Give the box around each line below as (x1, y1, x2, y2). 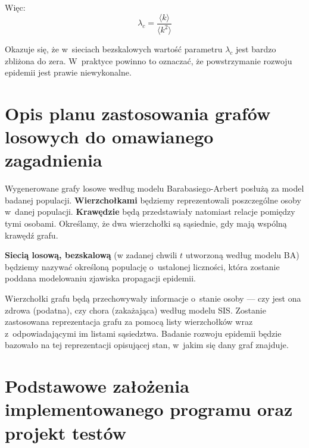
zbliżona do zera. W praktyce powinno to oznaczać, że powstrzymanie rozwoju (5, 54, 292, 67)
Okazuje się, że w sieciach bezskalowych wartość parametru (5, 43, 223, 55)
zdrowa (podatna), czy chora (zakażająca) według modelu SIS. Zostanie (5, 303, 266, 316)
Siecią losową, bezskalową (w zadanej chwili (5, 249, 177, 261)
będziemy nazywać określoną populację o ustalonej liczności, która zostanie (5, 260, 280, 272)
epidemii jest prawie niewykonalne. (5, 66, 132, 79)
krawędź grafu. (5, 228, 58, 241)
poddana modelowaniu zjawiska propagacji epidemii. (5, 272, 196, 284)
